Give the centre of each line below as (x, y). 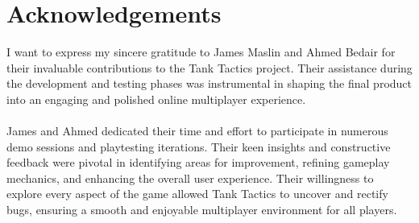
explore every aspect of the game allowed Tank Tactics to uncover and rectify (197, 194)
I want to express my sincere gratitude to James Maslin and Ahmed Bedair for (201, 52)
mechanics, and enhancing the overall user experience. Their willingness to (190, 178)
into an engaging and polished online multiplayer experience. (156, 99)
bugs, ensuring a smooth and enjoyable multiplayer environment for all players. (202, 210)
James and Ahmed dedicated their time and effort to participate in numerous (197, 131)
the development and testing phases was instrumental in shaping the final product (209, 83)
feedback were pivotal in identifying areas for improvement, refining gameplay (198, 162)
